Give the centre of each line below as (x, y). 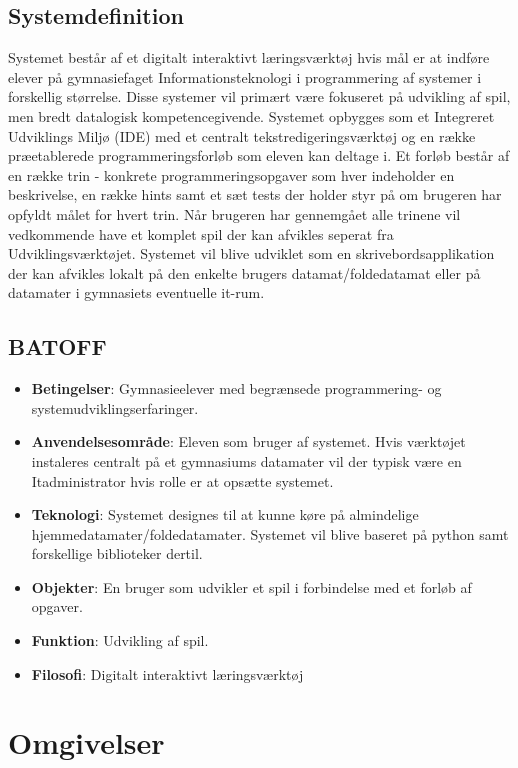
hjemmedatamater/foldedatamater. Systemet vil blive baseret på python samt (270, 533)
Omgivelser (86, 742)
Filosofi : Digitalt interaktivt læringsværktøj (167, 673)
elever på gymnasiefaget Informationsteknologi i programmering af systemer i (245, 76)
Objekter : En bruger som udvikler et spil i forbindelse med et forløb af (251, 586)
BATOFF (57, 346)
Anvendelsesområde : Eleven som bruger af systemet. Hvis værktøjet (248, 441)
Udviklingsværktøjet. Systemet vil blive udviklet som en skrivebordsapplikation (251, 253)
